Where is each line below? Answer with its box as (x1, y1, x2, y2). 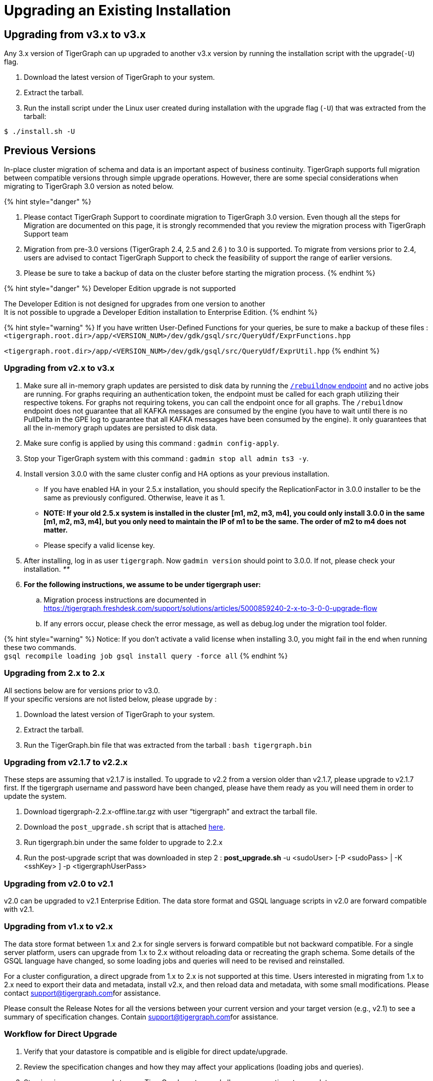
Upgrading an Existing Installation (4, 2, 231, 19)
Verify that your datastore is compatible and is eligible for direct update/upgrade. (24, 1047, 288, 1056)
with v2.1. (4, 905, 34, 914)
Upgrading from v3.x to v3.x (4, 28, 146, 41)
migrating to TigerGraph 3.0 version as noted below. (4, 182, 174, 191)
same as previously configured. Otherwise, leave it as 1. (44, 493, 225, 502)
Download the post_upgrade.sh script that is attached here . (24, 823, 225, 832)
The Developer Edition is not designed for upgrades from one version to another (4, 300, 266, 308)
